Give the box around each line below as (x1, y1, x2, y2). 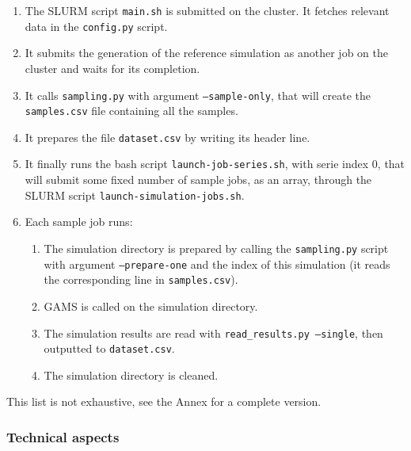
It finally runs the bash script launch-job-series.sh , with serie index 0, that (25, 155, 405, 172)
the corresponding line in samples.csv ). (44, 271, 238, 288)
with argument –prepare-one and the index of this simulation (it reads (44, 255, 390, 272)
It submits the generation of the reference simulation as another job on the (25, 44, 388, 61)
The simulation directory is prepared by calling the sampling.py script (44, 239, 389, 256)
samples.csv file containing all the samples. (25, 102, 238, 119)
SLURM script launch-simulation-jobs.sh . (25, 186, 245, 203)
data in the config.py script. (25, 17, 168, 34)
